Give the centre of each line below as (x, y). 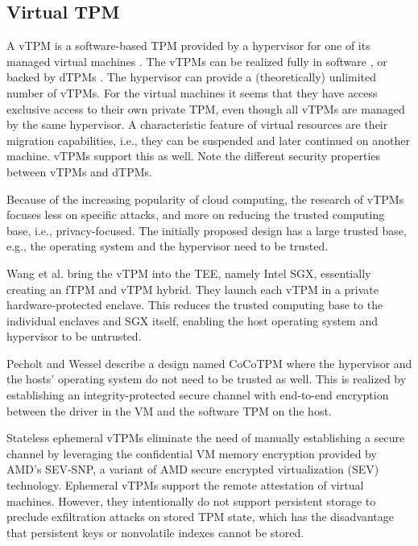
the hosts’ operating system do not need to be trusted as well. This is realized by (207, 379)
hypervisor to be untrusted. (74, 336)
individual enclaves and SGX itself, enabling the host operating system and (192, 320)
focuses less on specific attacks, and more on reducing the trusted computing (196, 215)
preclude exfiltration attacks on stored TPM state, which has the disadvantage (200, 517)
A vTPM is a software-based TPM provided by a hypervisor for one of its (188, 45)
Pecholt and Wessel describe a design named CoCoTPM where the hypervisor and (209, 363)
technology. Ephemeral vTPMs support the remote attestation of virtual (185, 485)
